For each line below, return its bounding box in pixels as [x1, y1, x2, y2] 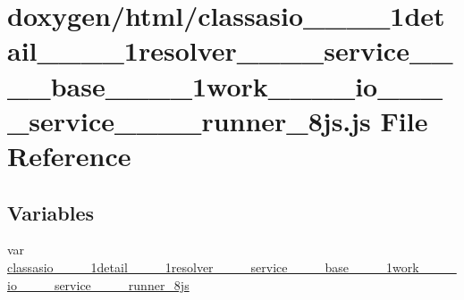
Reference [7, 137, 131, 173]
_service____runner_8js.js [7, 102, 371, 138]
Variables [7, 198, 95, 226]
